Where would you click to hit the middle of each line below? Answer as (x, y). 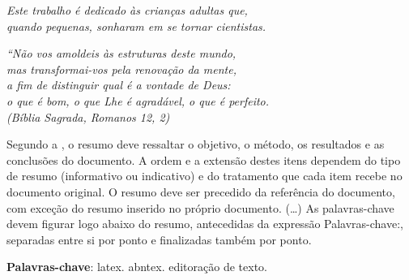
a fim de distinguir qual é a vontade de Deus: (119, 85)
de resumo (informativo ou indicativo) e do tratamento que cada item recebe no (204, 176)
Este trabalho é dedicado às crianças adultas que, (127, 10)
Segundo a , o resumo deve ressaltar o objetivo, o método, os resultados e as (196, 144)
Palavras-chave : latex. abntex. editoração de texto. (137, 267)
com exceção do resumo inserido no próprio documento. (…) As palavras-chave (200, 207)
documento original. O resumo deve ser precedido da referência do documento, (201, 191)
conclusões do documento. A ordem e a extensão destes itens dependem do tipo (204, 159)
